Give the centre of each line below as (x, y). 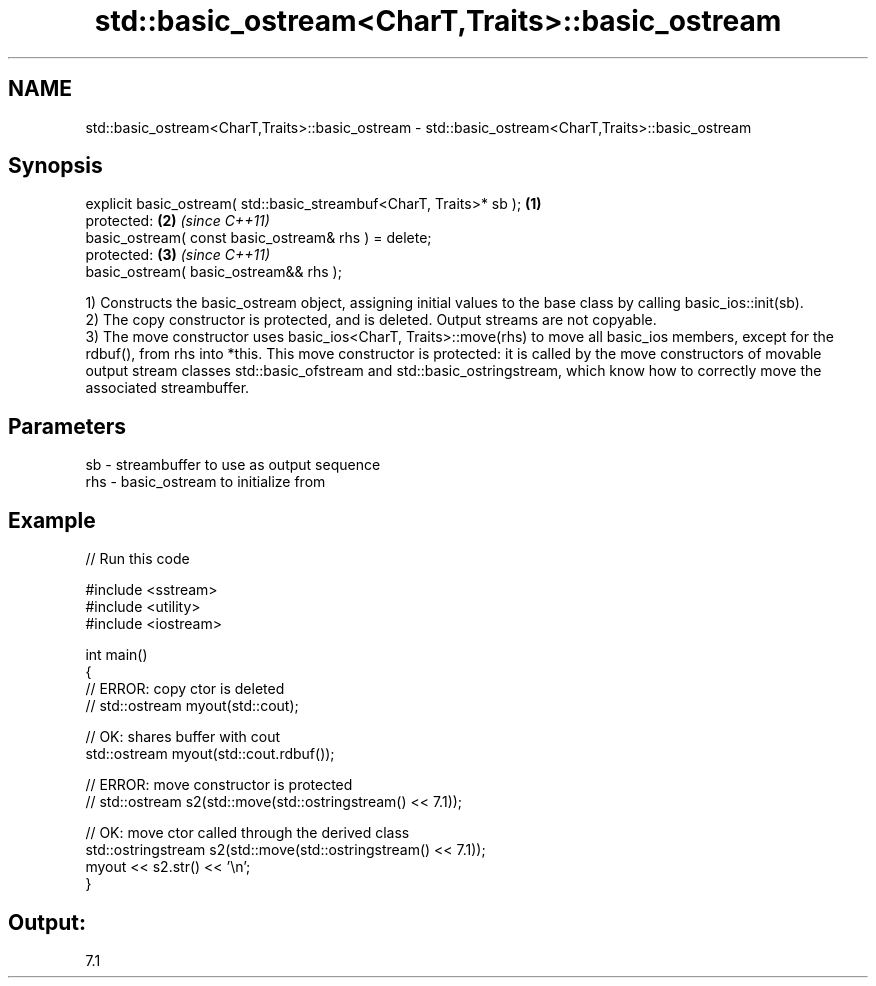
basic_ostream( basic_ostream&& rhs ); (213, 272)
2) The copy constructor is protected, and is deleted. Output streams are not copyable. (371, 320)
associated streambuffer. (167, 388)
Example (52, 520)
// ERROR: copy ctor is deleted (185, 689)
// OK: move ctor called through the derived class (247, 833)
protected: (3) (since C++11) (178, 255)
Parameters (67, 426)
